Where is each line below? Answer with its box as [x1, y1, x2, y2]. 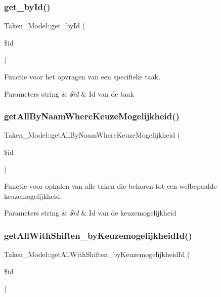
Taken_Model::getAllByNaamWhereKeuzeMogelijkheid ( [4, 130, 181, 140]
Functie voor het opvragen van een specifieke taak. [4, 71, 161, 81]
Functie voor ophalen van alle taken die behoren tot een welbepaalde [4, 181, 217, 191]
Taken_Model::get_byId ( [4, 20, 85, 31]
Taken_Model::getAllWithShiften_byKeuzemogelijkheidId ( [4, 249, 190, 260]
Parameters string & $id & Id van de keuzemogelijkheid [4, 207, 176, 218]
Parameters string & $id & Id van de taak [4, 88, 134, 99]
